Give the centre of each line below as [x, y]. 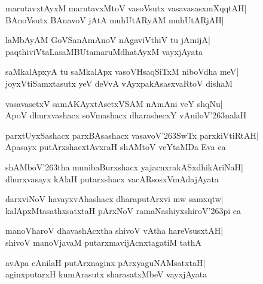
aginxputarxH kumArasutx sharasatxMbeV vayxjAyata [106, 274]
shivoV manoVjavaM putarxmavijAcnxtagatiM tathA [103, 242]
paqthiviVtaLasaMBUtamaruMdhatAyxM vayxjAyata [104, 51]
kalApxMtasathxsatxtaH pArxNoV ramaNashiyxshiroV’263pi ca [123, 210]
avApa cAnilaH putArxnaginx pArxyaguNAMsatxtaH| [105, 262]
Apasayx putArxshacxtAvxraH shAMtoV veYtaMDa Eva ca [116, 147]
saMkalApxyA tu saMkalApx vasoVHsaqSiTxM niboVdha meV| [122, 71]
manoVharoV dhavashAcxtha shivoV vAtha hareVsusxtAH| [114, 230]
